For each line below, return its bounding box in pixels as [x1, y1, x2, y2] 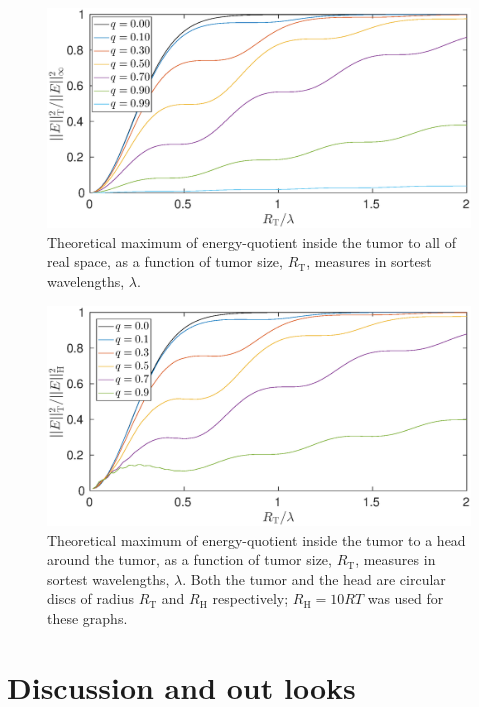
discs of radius [47, 588, 134, 609]
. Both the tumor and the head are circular [182, 568, 446, 589]
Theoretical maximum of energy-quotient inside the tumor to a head [47, 529, 466, 550]
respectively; [212, 588, 289, 609]
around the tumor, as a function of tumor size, [47, 549, 332, 570]
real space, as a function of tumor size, [47, 251, 283, 272]
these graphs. [47, 607, 128, 628]
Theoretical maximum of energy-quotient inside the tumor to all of [47, 231, 456, 252]
